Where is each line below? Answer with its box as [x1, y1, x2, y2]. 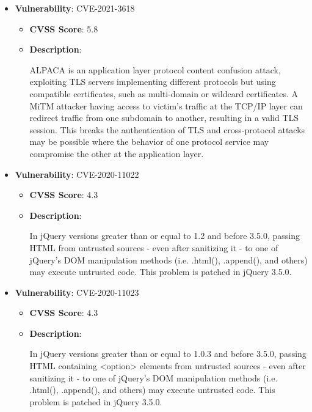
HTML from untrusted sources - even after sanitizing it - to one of [29, 241, 278, 254]
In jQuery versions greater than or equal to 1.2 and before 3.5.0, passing [29, 229, 300, 242]
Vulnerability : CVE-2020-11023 [15, 285, 139, 298]
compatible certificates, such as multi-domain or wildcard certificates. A [29, 87, 299, 100]
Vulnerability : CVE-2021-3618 [15, 2, 135, 14]
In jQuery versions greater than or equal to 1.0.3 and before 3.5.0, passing [29, 347, 307, 360]
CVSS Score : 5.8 [29, 22, 98, 35]
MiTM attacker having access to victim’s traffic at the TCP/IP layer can [29, 99, 303, 112]
